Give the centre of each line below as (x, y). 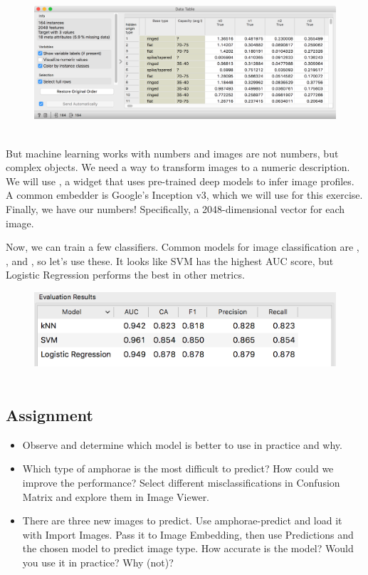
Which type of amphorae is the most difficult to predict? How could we (178, 468)
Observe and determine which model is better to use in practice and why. (182, 444)
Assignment (49, 414)
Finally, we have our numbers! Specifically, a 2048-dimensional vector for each (175, 208)
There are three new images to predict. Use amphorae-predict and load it (182, 520)
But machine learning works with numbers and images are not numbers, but (172, 153)
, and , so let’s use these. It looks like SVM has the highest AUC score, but (170, 260)
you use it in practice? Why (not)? (98, 562)
